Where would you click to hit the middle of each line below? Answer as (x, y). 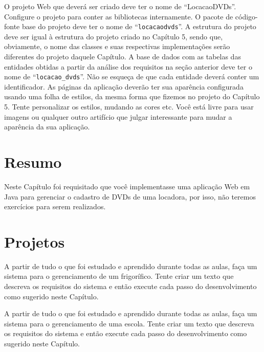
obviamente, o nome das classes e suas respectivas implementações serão (117, 46)
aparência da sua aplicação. (47, 127)
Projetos (35, 241)
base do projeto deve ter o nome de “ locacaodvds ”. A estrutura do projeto (139, 26)
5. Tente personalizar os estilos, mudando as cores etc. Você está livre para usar (129, 107)
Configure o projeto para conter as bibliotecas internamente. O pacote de (119, 16)
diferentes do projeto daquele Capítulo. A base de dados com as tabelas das (123, 57)
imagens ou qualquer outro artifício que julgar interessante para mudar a (118, 116)
